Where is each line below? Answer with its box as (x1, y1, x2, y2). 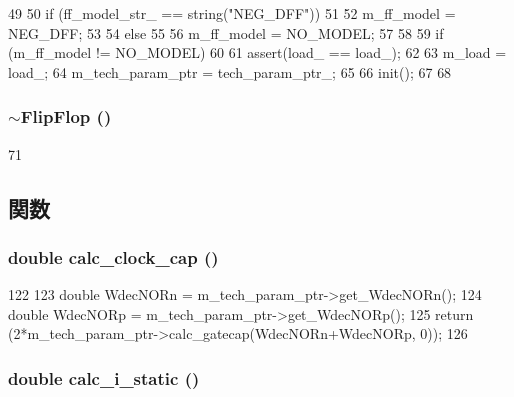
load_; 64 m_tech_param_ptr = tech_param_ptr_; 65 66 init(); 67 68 (8, 61, 452, 82)
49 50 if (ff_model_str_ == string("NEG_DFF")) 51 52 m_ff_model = (8, 3, 456, 23)
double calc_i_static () (8, 365, 200, 390)
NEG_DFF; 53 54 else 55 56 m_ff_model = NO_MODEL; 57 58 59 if (8, 22, 444, 43)
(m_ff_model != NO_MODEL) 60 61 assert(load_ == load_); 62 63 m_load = (8, 42, 507, 63)
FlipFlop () (20, 104, 112, 129)
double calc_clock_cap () (8, 244, 219, 269)
